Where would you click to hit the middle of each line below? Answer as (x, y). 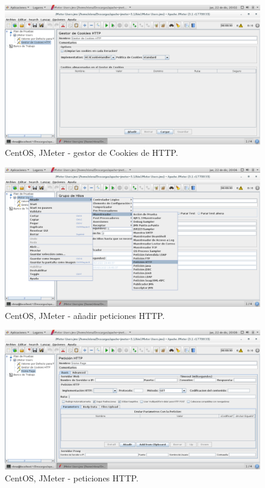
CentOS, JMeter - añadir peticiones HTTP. (85, 315)
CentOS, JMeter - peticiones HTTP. (72, 477)
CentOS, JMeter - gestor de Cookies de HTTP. (92, 153)
